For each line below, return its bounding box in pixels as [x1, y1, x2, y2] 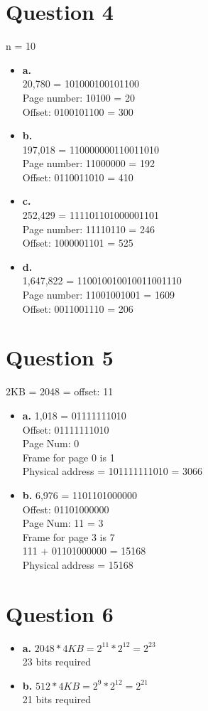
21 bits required [22, 692, 92, 707]
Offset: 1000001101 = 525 [22, 235, 133, 250]
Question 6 [6, 599, 114, 628]
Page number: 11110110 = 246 [22, 221, 155, 236]
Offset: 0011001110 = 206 [22, 301, 133, 316]
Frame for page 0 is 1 [22, 449, 115, 464]
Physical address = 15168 [22, 557, 133, 572]
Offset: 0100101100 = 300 [22, 104, 133, 119]
